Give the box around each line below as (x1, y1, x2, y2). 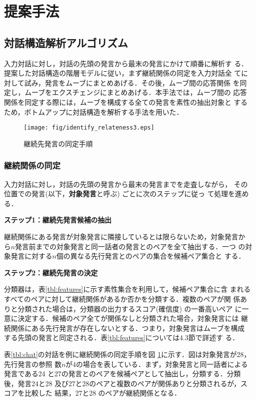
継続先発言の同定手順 (24, 138, 93, 148)
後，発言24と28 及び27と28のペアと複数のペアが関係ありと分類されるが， (4, 378, 241, 388)
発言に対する (10, 251, 52, 261)
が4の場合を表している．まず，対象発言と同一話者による (66, 358, 248, 369)
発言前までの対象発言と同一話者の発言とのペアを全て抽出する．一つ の (15, 241, 245, 251)
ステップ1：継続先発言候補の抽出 (4, 215, 112, 225)
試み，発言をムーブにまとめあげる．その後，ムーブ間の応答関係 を (24, 77, 240, 88)
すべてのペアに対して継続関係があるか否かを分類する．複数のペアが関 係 (4, 293, 240, 304)
